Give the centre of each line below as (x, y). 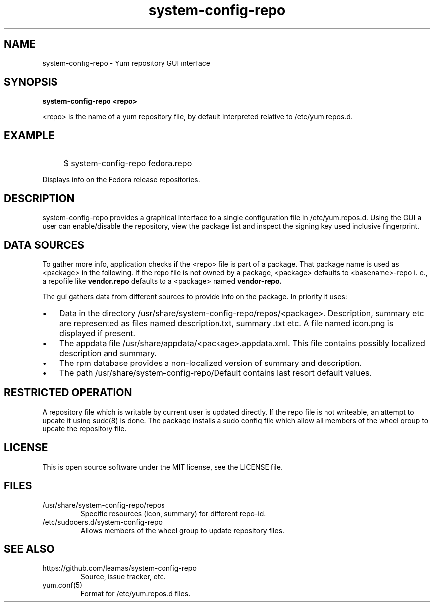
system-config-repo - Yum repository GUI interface (126, 63)
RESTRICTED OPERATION (68, 393)
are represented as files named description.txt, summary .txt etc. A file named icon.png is (227, 323)
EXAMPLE (29, 135)
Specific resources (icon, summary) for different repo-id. (173, 513)
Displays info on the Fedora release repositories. (121, 180)
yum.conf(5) (62, 585)
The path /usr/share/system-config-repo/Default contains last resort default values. (216, 373)
